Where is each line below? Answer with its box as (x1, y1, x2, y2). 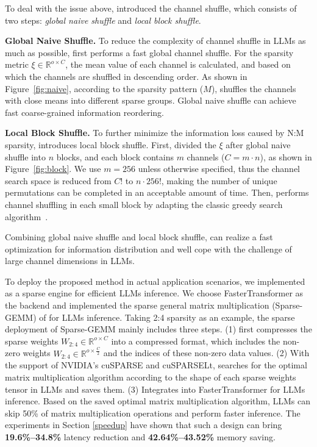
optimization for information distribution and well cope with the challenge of (5, 242, 292, 255)
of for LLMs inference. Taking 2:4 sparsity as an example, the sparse (39, 310, 295, 323)
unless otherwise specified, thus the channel (138, 162, 300, 175)
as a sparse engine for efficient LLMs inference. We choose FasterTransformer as (5, 287, 304, 299)
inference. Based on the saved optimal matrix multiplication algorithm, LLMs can (5, 395, 311, 407)
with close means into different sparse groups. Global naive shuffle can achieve (5, 94, 296, 107)
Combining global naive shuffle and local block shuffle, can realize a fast (5, 231, 273, 243)
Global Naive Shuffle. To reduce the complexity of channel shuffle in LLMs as (5, 34, 306, 47)
